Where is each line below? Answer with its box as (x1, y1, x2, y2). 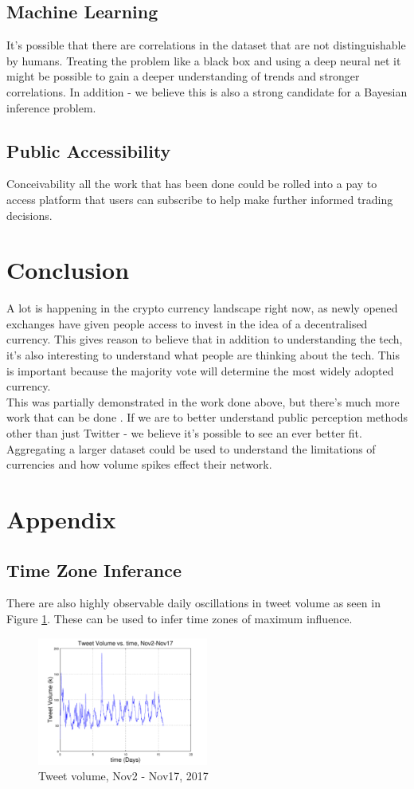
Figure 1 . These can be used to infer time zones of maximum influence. (6, 610, 353, 626)
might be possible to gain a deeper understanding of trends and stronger (6, 68, 360, 84)
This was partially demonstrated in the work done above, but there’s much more (6, 393, 400, 410)
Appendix (6, 503, 116, 535)
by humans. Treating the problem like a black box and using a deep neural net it (6, 52, 401, 69)
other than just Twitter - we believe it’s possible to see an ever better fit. (6, 425, 362, 442)
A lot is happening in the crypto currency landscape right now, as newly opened (6, 300, 398, 316)
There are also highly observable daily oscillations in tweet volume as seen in (6, 595, 381, 611)
